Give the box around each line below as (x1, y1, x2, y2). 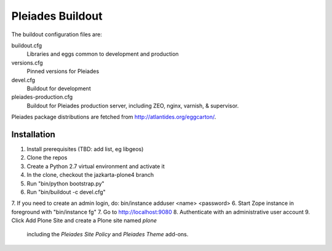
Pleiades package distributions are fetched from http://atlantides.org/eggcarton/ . (11, 114, 216, 121)
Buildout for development (26, 85, 92, 92)
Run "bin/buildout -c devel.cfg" (26, 188, 106, 196)
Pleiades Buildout (11, 9, 103, 23)
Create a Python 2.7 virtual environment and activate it (26, 163, 165, 170)
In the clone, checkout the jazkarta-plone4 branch (26, 171, 154, 179)
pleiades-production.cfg (11, 93, 73, 101)
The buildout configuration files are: (11, 31, 103, 38)
